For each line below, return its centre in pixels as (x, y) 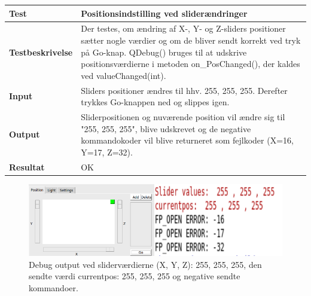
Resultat (27, 167)
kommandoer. (54, 287)
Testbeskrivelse (41, 52)
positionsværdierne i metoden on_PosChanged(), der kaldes (190, 64)
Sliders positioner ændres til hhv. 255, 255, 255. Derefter (184, 90)
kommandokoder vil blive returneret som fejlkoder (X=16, (187, 140)
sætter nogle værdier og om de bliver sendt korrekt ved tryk (191, 40)
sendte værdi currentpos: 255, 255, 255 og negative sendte (135, 276)
